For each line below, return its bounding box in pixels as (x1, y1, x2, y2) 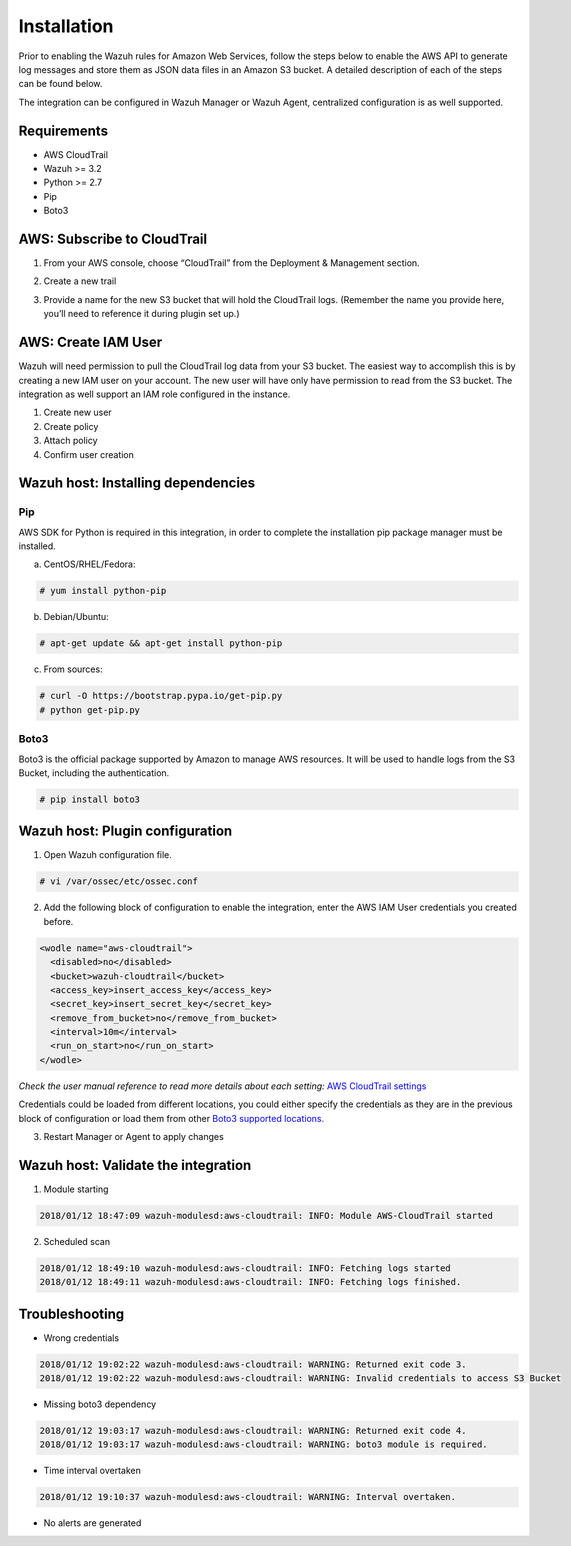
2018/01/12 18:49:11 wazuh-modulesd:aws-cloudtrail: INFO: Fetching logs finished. (39, 1276, 462, 1288)
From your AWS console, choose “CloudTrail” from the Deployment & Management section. (43, 257, 420, 269)
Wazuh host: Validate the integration (18, 1156, 252, 1174)
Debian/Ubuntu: (43, 611, 109, 623)
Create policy (43, 420, 99, 432)
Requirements (18, 122, 109, 139)
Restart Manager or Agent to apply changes (43, 1131, 224, 1142)
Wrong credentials (43, 1331, 120, 1344)
